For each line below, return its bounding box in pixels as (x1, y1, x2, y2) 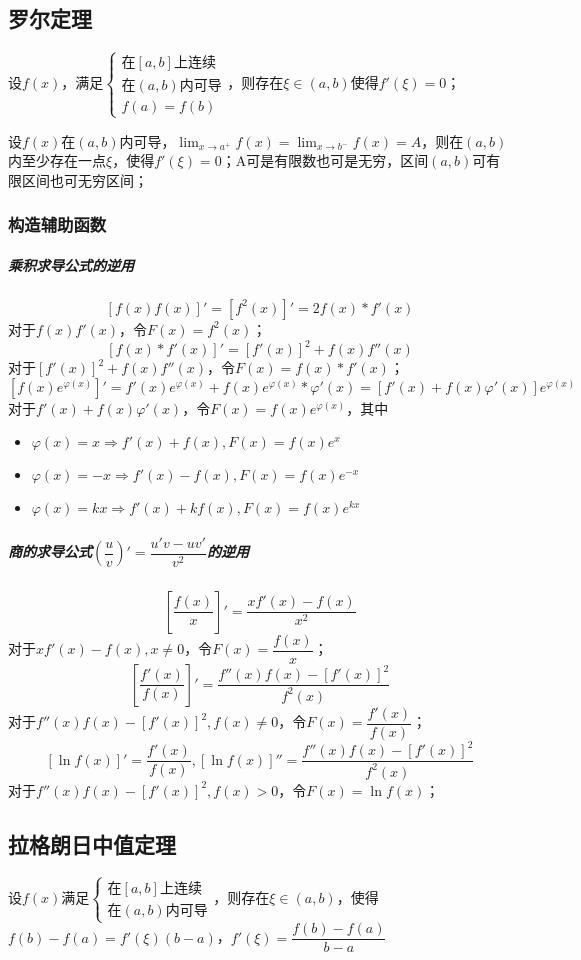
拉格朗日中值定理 (8, 828, 176, 859)
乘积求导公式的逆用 (8, 255, 134, 275)
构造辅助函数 (8, 212, 107, 237)
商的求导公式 (8, 541, 92, 562)
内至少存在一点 (8, 150, 106, 171)
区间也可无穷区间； (21, 169, 148, 190)
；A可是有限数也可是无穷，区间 (221, 150, 429, 171)
